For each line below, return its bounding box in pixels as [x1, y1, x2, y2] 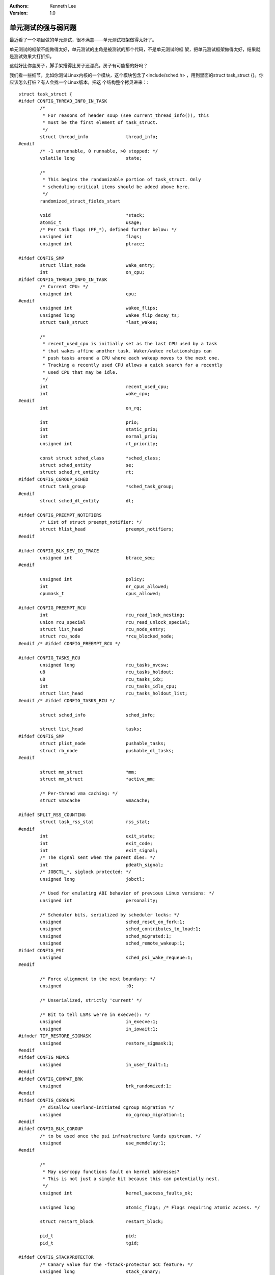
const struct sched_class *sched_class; [40, 455, 161, 461]
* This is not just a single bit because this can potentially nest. [42, 1176, 220, 1182]
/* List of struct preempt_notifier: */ [40, 519, 142, 525]
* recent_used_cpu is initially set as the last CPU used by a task [42, 341, 217, 347]
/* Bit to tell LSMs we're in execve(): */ [40, 1012, 150, 1017]
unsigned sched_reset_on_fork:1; [40, 919, 185, 925]
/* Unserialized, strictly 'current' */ [40, 998, 142, 1003]
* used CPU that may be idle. [42, 369, 118, 375]
